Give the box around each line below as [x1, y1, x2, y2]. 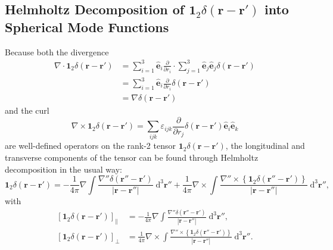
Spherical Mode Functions [5, 17, 169, 36]
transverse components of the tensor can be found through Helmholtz [5, 151, 259, 164]
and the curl [5, 104, 49, 117]
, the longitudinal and [225, 139, 305, 152]
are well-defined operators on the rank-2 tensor [5, 139, 176, 152]
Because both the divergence [5, 45, 109, 58]
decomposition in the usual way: [5, 162, 122, 175]
